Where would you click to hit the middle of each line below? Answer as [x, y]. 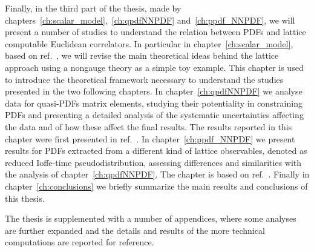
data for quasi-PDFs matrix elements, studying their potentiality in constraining [154, 103]
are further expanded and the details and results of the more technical [135, 230]
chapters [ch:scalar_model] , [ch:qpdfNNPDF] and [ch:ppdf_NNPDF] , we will [150, 20]
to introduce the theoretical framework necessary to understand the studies [144, 79]
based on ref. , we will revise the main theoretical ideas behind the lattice [142, 55]
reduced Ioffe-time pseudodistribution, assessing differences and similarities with [153, 162]
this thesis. [25, 198]
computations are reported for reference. [80, 242]
